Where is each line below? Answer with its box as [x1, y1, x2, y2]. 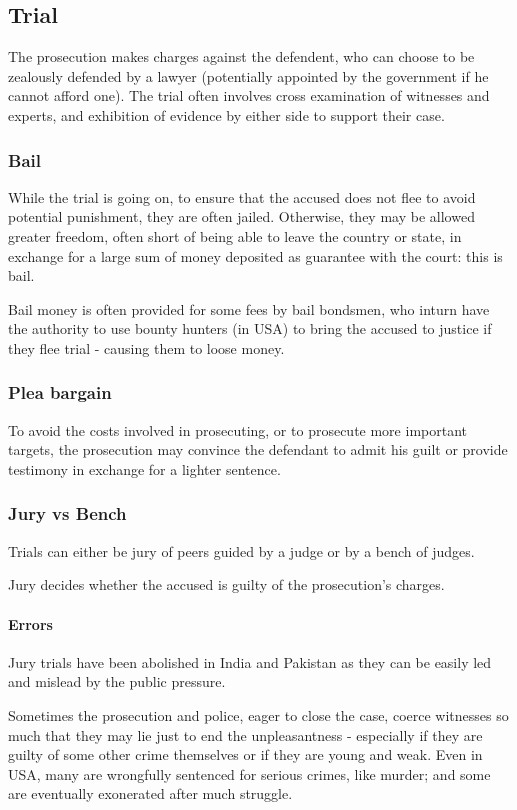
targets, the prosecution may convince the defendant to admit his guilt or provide [8, 439, 508, 460]
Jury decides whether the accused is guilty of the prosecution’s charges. [8, 574, 445, 595]
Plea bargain [8, 380, 112, 405]
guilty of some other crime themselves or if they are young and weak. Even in [8, 744, 483, 765]
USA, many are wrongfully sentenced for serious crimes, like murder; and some [8, 763, 491, 784]
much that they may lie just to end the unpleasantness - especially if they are [8, 724, 483, 745]
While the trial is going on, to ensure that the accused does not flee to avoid [8, 186, 476, 207]
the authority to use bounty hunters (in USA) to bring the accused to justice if [8, 318, 492, 339]
